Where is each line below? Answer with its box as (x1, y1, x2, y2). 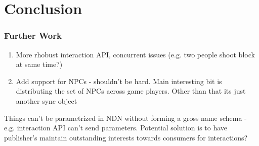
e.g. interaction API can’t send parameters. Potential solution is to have (4, 122, 228, 133)
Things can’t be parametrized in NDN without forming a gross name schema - (4, 112, 247, 123)
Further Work (4, 29, 62, 42)
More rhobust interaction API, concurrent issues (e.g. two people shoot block (16, 49, 255, 59)
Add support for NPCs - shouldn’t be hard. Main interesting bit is (16, 76, 222, 86)
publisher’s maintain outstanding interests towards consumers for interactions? (4, 132, 248, 142)
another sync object (16, 95, 77, 106)
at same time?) (16, 59, 63, 69)
